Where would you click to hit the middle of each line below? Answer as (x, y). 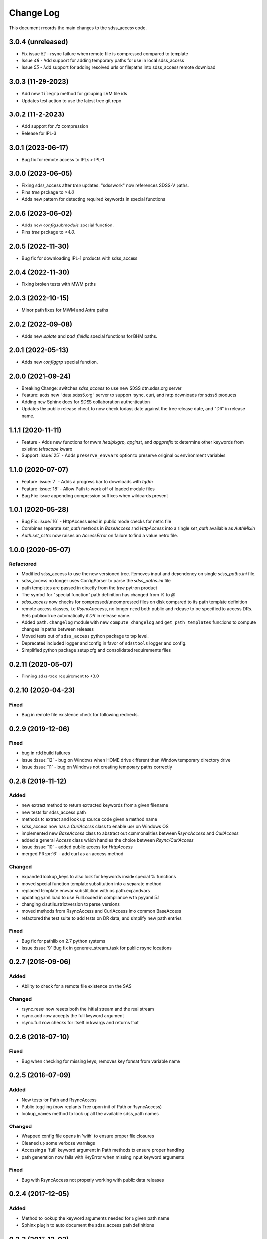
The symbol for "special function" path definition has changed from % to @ (98, 595)
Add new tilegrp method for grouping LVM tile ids (74, 94)
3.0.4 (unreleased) (39, 42)
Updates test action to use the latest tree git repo (71, 100)
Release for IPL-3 (39, 133)
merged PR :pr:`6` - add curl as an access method (72, 854)
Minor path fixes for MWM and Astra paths (65, 310)
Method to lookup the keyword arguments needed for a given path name (95, 1218)
